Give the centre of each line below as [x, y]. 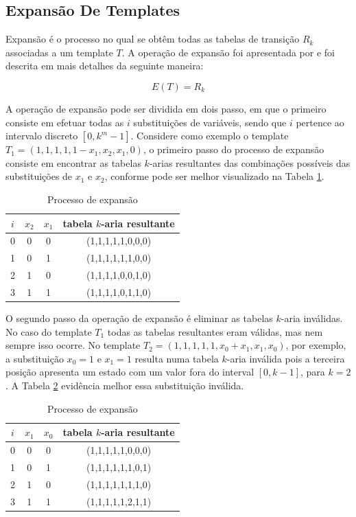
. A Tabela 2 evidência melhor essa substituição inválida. [125, 385]
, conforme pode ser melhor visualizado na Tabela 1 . [214, 176]
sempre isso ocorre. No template [73, 345]
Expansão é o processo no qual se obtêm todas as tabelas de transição [153, 39]
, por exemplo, [316, 345]
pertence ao [320, 122]
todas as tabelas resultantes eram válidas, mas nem [215, 331]
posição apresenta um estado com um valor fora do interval [130, 372]
